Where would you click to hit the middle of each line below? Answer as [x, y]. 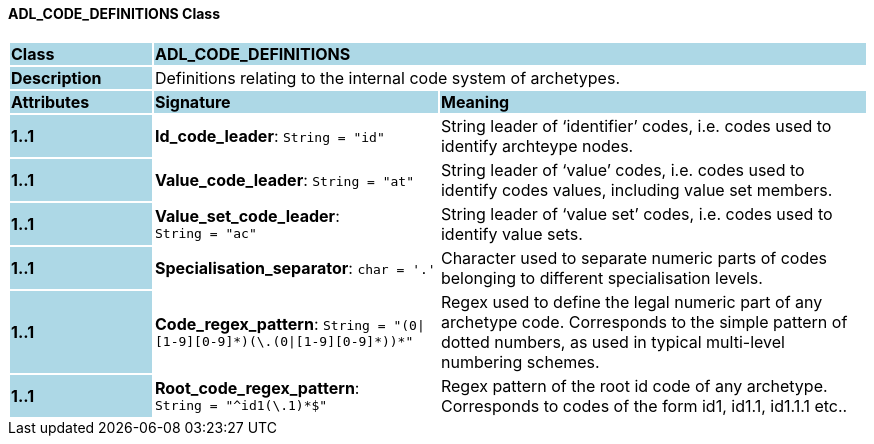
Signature [192, 101]
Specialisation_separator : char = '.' [295, 267]
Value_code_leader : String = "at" [284, 179]
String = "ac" [205, 234]
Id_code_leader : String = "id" [269, 135]
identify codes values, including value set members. [636, 189]
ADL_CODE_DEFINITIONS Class [114, 13]
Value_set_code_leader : [247, 216]
